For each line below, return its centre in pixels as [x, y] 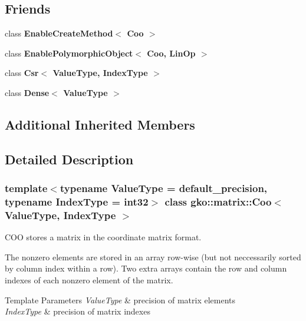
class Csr [22, 73]
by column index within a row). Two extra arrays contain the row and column [146, 268]
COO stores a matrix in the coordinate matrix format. [103, 237]
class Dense [27, 92]
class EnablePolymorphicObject [69, 53]
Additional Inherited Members [100, 124]
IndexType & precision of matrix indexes [78, 311]
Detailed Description [69, 159]
